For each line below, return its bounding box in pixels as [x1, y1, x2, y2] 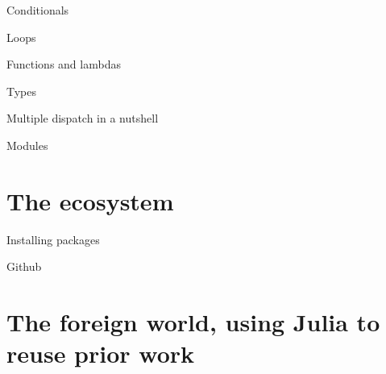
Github [6, 258, 42, 275]
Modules [6, 136, 48, 153]
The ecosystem [6, 184, 174, 217]
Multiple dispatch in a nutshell [6, 110, 159, 127]
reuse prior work [6, 337, 195, 370]
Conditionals [6, 2, 69, 18]
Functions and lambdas [6, 56, 121, 73]
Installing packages [6, 231, 100, 247]
